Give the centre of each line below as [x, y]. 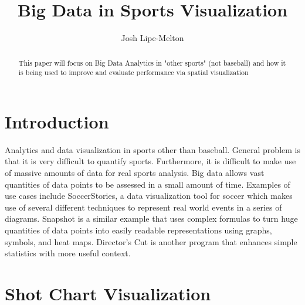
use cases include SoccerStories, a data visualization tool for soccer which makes [149, 196]
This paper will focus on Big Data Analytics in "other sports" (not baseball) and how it [152, 62]
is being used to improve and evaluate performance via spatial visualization [133, 72]
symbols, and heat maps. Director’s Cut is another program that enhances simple [151, 241]
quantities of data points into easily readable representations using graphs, [138, 230]
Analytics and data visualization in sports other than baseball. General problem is [152, 149]
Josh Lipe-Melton [152, 38]
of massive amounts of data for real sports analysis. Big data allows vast [135, 172]
